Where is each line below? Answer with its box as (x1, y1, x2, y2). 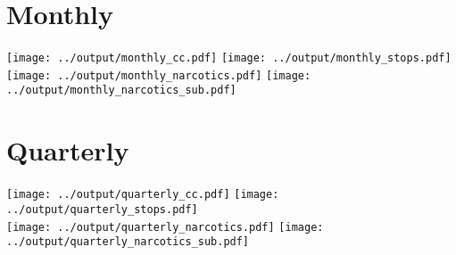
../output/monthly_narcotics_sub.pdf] (6, 84, 236, 97)
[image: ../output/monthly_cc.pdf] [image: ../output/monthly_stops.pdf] (6, 52, 452, 65)
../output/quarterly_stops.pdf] (6, 202, 198, 216)
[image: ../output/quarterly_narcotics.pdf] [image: (6, 220, 324, 234)
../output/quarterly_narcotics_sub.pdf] (6, 235, 250, 249)
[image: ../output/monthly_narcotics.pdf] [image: (6, 69, 311, 82)
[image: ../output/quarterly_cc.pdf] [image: (6, 188, 279, 202)
